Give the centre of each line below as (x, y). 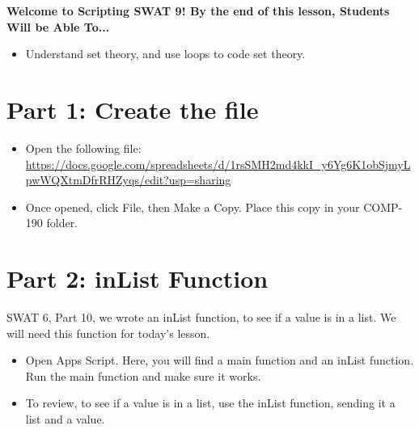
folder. (62, 223)
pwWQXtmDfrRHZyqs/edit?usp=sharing (128, 180)
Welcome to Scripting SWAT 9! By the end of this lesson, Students (198, 11)
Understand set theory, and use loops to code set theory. (165, 54)
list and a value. (65, 418)
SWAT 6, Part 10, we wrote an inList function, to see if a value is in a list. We (201, 317)
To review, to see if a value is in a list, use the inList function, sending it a (210, 403)
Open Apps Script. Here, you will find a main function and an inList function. (220, 360)
